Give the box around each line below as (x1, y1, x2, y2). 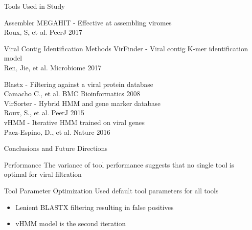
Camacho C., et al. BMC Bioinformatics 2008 (4, 88, 140, 99)
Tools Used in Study (4, 1, 65, 11)
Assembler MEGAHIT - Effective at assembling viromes (4, 17, 172, 27)
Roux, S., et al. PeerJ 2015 (4, 107, 84, 118)
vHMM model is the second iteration (15, 218, 126, 229)
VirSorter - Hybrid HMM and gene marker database (4, 98, 160, 108)
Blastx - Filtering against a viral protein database (4, 79, 153, 89)
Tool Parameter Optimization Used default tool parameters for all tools (4, 185, 219, 195)
